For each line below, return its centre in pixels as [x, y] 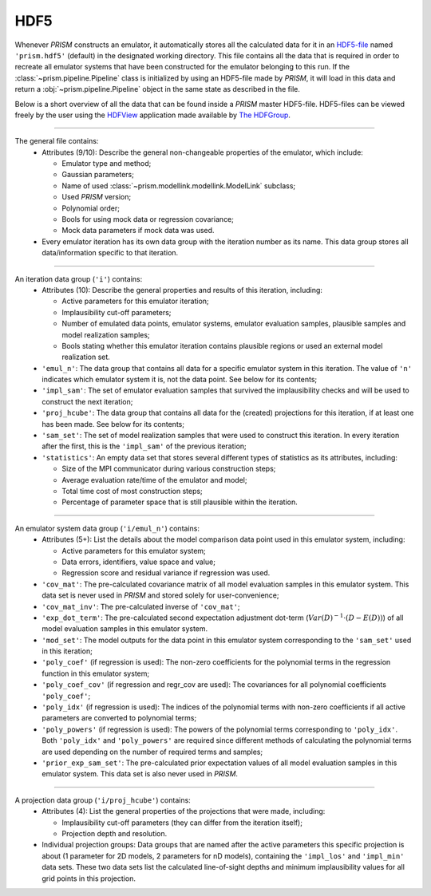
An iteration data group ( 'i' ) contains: [79, 278]
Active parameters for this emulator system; [134, 551]
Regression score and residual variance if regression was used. [166, 573]
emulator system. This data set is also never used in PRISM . [140, 774]
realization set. [86, 357]
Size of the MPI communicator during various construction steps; [169, 469]
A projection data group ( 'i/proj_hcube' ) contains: [103, 800]
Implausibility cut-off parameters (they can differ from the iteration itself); [182, 823]
